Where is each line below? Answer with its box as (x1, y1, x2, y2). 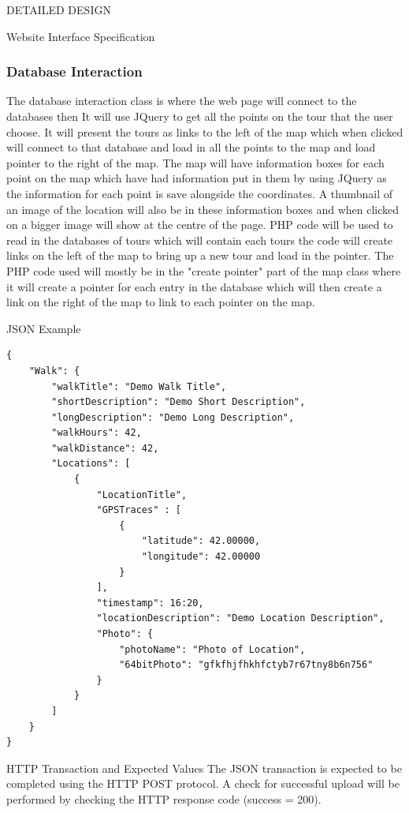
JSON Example (6, 320, 81, 336)
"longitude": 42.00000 (141, 551, 261, 563)
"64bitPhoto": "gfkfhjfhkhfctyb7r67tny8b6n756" (119, 659, 374, 671)
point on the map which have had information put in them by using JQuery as (6, 170, 387, 186)
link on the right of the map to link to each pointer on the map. (6, 294, 315, 310)
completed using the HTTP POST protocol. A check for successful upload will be (6, 775, 400, 792)
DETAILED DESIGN (6, 2, 111, 17)
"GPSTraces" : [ (96, 504, 181, 516)
